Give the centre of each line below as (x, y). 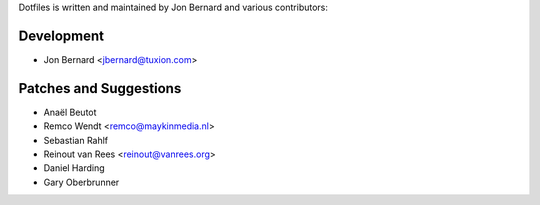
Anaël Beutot (70, 112)
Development (61, 35)
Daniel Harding (74, 168)
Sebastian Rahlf (76, 140)
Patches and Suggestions (100, 88)
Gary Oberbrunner (81, 182)
